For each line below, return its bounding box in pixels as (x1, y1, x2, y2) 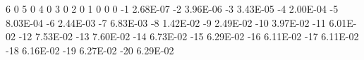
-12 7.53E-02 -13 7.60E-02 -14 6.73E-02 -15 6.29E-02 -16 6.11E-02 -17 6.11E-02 (18, 29, 359, 44)
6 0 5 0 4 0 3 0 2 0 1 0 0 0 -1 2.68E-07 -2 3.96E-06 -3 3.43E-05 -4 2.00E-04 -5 (6, 1, 339, 16)
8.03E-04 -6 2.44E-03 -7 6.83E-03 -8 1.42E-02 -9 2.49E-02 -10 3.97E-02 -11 (6, 15, 326, 30)
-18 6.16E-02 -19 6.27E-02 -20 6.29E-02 (6, 42, 174, 57)
